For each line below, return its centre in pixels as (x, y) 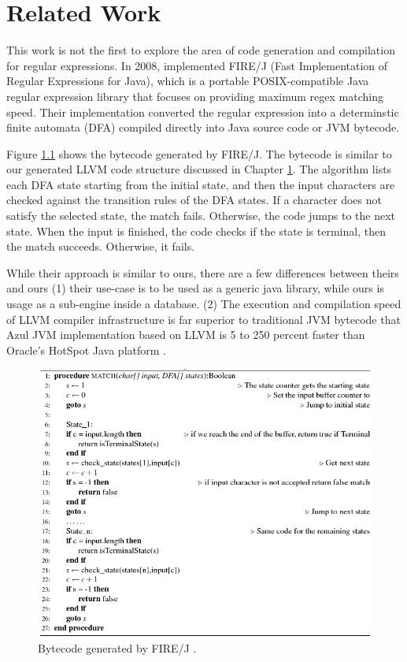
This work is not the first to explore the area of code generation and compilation (201, 50)
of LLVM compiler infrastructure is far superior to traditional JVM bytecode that (203, 319)
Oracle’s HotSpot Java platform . (86, 350)
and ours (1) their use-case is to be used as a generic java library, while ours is (195, 288)
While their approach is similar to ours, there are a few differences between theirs (203, 272)
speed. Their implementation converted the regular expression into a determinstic (203, 112)
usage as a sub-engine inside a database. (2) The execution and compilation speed (204, 304)
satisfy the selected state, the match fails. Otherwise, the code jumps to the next (201, 216)
